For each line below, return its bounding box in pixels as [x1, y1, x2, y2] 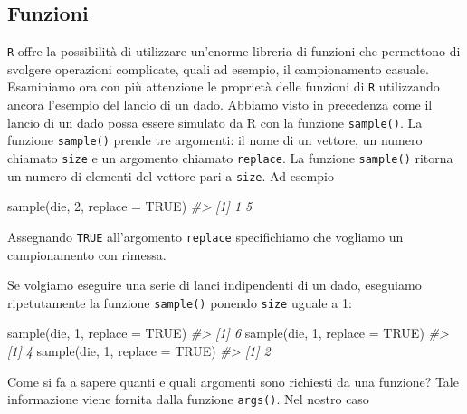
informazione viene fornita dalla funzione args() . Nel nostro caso [7, 390, 369, 409]
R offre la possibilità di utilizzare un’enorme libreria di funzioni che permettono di [7, 42, 461, 61]
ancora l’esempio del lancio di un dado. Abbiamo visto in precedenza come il [7, 95, 433, 114]
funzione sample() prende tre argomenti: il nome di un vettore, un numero [7, 130, 423, 149]
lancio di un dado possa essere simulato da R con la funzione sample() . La [7, 112, 423, 131]
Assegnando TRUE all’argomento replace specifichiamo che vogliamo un [7, 226, 404, 246]
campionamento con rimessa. [7, 245, 167, 264]
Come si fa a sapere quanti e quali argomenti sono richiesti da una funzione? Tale [7, 371, 459, 390]
